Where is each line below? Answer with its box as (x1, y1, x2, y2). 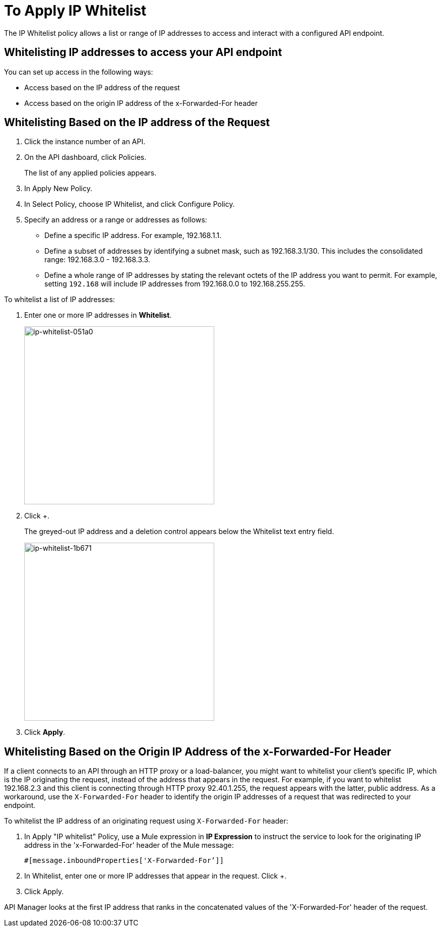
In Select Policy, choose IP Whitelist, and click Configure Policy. (24, 200, 235, 209)
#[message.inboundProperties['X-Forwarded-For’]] (24, 856, 224, 865)
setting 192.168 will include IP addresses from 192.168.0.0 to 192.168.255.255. (44, 279, 305, 288)
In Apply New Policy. (24, 184, 92, 193)
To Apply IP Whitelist (4, 2, 147, 19)
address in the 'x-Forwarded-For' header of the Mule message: (24, 841, 234, 850)
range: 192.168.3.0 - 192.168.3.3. (44, 255, 150, 264)
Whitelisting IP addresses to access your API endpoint (4, 46, 282, 59)
